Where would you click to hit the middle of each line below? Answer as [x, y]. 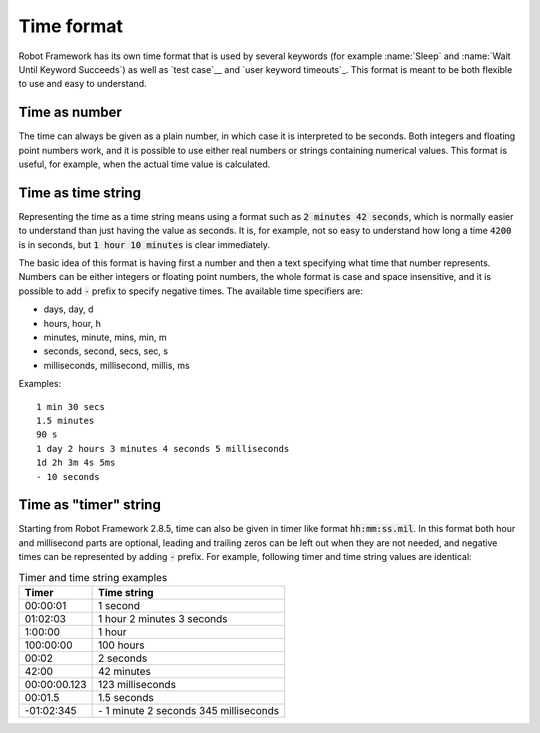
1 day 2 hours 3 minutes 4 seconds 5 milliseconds [163, 448]
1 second [118, 606]
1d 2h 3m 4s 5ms [76, 463]
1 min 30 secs [70, 406]
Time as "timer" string [90, 505]
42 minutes [124, 672]
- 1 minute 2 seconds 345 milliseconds [188, 711]
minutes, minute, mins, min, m [105, 337]
